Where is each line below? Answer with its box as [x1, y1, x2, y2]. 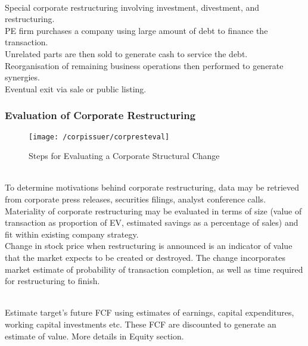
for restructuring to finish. [5, 275, 100, 287]
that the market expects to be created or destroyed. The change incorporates [5, 251, 285, 263]
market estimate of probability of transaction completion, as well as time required [5, 263, 303, 275]
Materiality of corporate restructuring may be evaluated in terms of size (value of [5, 204, 302, 217]
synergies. [5, 71, 40, 83]
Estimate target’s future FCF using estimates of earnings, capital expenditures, [5, 306, 294, 319]
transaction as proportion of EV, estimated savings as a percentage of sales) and [5, 216, 298, 229]
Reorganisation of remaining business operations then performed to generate [5, 59, 284, 71]
